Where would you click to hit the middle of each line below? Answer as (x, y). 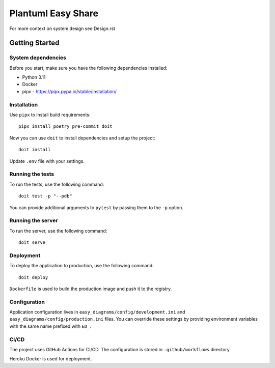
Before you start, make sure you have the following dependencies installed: (88, 68)
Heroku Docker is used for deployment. (51, 359)
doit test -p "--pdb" (45, 196)
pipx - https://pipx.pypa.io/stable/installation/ (70, 91)
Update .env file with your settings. (47, 161)
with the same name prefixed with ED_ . (50, 326)
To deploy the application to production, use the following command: (81, 266)
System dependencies (38, 58)
